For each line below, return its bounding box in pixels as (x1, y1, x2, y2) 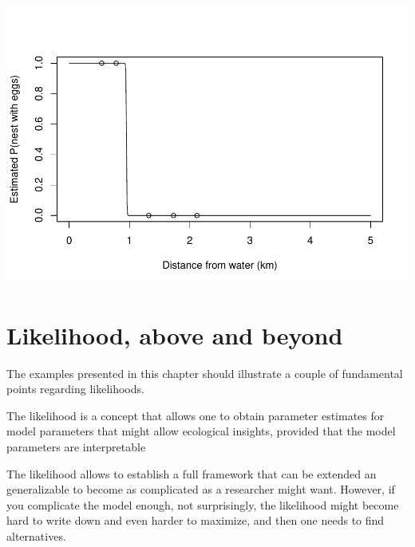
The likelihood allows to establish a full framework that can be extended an (6, 465, 377, 482)
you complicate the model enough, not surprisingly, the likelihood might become (6, 496, 399, 513)
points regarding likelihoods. (6, 380, 144, 397)
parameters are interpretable (6, 439, 146, 455)
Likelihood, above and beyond (6, 318, 343, 351)
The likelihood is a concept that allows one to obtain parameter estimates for (6, 407, 385, 423)
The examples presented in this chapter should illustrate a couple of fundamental (6, 364, 403, 381)
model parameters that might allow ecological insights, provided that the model (6, 423, 396, 439)
